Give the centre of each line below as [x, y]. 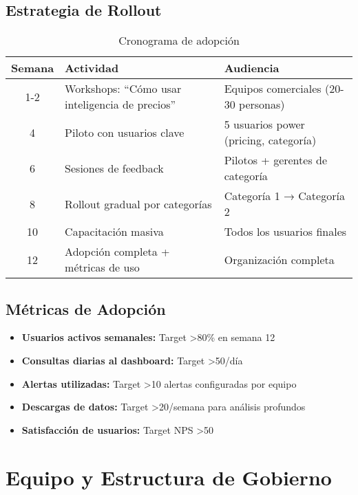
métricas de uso [102, 267]
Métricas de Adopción [86, 308]
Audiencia [252, 68]
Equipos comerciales [273, 89]
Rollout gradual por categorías [138, 203]
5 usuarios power [264, 124]
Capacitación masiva [114, 232]
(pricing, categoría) [270, 140]
